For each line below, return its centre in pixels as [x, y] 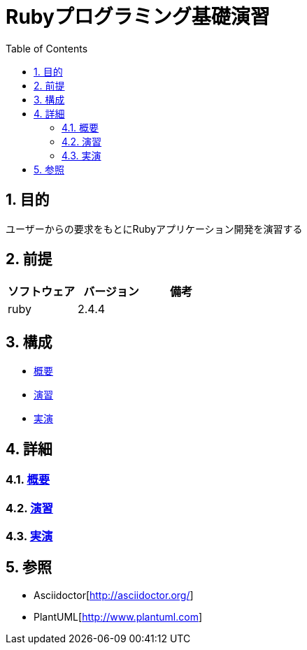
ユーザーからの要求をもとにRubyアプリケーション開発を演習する [154, 229]
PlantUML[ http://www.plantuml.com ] [118, 616]
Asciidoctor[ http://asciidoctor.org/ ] [114, 595]
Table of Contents [47, 48]
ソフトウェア [42, 292]
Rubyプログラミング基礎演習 [138, 17]
